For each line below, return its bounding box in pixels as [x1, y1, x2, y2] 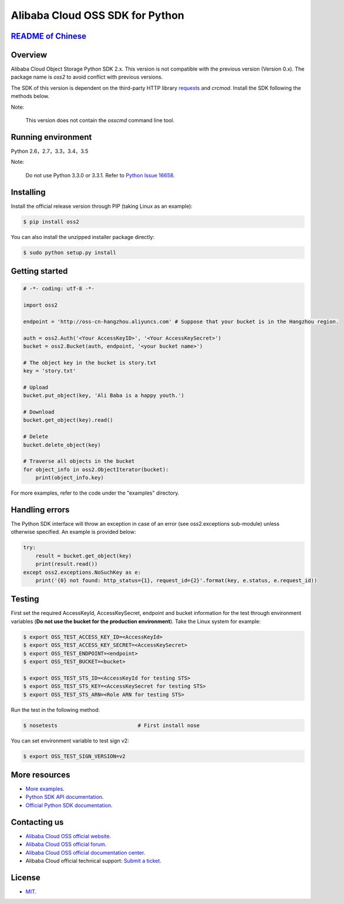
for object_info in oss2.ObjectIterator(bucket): [23, 466, 169, 473]
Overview [11, 50, 48, 60]
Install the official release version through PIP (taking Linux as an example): [11, 203, 193, 210]
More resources [11, 769, 70, 779]
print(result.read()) [35, 561, 98, 567]
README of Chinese [11, 31, 87, 41]
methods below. [11, 93, 50, 100]
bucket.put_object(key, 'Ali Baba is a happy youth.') [23, 392, 184, 399]
